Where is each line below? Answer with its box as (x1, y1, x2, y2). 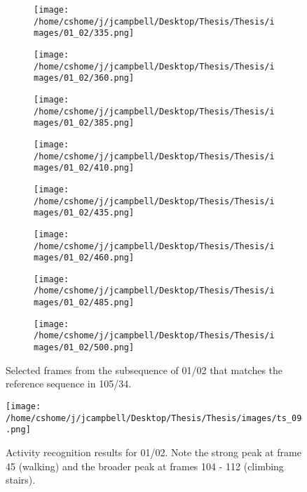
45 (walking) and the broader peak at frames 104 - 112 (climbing (6, 458, 284, 473)
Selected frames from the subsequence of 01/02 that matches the (6, 362, 283, 377)
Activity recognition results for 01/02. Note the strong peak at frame (6, 444, 301, 459)
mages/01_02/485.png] (34, 298, 135, 308)
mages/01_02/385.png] (34, 118, 135, 128)
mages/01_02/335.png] (34, 28, 135, 39)
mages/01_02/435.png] (34, 208, 135, 218)
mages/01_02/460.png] (34, 253, 135, 263)
